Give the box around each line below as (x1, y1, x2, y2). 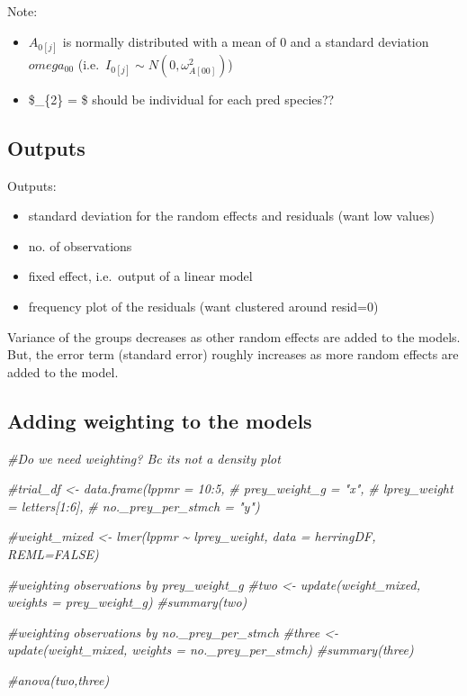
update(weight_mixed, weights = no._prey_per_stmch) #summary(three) (7, 640, 414, 659)
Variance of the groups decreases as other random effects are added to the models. (7, 327, 461, 346)
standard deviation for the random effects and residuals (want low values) (28, 206, 436, 225)
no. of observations (28, 236, 132, 255)
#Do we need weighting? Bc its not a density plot (7, 448, 281, 467)
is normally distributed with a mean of (62, 32, 276, 50)
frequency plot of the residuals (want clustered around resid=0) (28, 296, 379, 315)
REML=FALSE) (7, 544, 99, 563)
